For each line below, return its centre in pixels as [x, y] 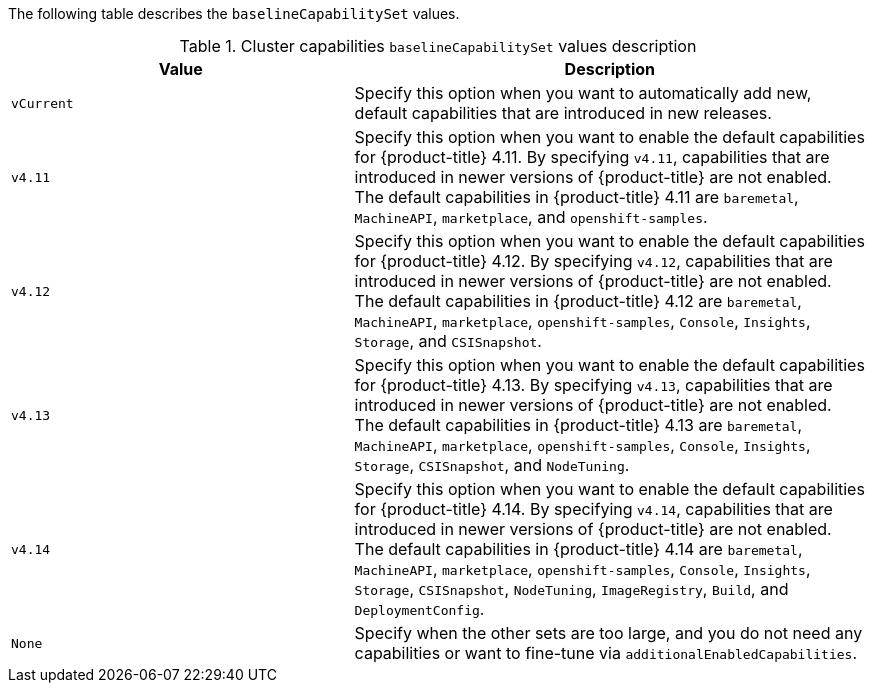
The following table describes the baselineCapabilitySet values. [234, 13]
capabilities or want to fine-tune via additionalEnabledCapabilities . [606, 653]
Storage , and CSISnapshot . [448, 341]
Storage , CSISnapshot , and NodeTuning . [492, 465]
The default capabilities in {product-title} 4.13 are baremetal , [578, 425]
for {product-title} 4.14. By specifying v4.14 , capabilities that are [593, 509]
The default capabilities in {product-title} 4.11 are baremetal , [576, 197]
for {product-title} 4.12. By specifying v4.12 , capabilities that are [593, 261]
